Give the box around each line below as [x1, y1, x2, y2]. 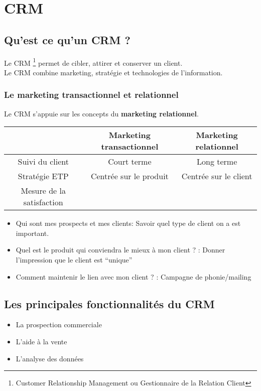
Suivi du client [18, 156, 69, 168]
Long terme [197, 156, 237, 168]
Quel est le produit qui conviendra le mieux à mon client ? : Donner [16, 244, 225, 255]
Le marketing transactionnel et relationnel [4, 88, 179, 101]
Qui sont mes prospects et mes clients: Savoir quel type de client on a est [16, 218, 241, 228]
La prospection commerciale [16, 319, 102, 330]
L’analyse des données [16, 353, 84, 363]
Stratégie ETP [18, 170, 69, 182]
